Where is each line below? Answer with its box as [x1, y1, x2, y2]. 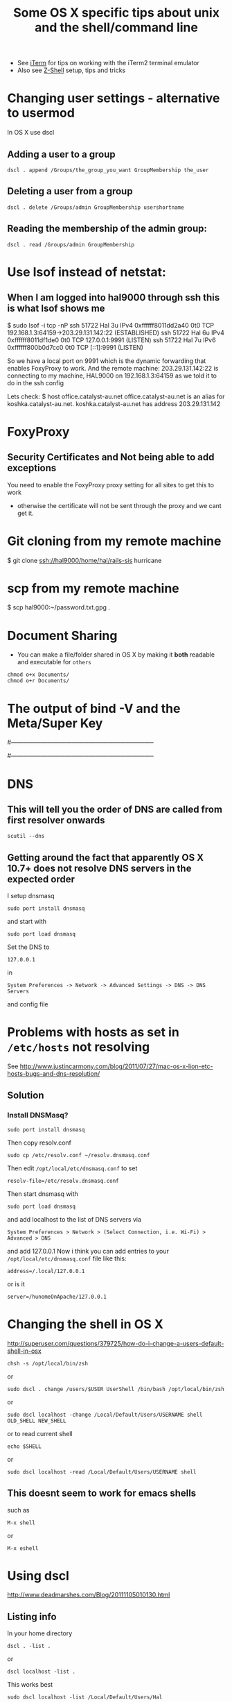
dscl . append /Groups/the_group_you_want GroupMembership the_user [7, 167, 209, 174]
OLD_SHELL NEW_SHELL [7, 1417, 67, 1424]
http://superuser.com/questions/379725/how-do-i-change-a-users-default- [7, 1339, 224, 1347]
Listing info [7, 1610, 57, 1622]
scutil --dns [7, 833, 45, 840]
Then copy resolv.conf [7, 1138, 71, 1147]
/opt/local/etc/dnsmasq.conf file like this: [7, 1254, 127, 1263]
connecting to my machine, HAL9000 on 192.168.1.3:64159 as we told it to [7, 371, 217, 380]
